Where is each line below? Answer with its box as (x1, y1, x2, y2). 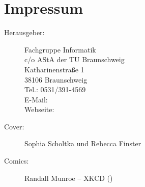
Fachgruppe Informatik (24, 44, 96, 55)
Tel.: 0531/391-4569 (24, 84, 86, 95)
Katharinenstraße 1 (24, 64, 84, 74)
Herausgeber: (4, 27, 45, 38)
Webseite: (24, 104, 54, 115)
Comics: (4, 155, 29, 166)
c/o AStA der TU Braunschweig (24, 54, 125, 65)
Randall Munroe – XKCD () (24, 172, 113, 183)
